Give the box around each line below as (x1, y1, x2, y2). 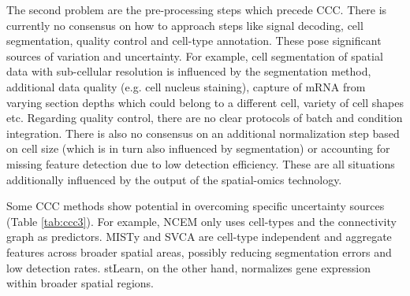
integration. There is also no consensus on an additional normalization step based (6, 124, 400, 141)
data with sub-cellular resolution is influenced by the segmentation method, (6, 63, 371, 80)
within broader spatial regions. (6, 275, 154, 291)
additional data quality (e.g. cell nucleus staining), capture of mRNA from (6, 78, 366, 94)
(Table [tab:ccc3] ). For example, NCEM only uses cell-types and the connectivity (6, 213, 397, 229)
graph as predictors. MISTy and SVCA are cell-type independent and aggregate (6, 228, 392, 245)
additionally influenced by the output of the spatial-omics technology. (6, 171, 342, 187)
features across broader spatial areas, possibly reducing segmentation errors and (6, 243, 392, 260)
